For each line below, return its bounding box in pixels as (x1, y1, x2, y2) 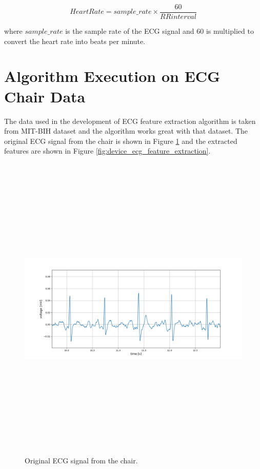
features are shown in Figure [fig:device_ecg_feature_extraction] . (4, 145, 211, 156)
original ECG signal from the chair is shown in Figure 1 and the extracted (4, 135, 237, 146)
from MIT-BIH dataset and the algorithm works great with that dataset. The (4, 125, 248, 136)
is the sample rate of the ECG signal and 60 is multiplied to (65, 26, 254, 36)
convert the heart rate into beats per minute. (4, 35, 146, 46)
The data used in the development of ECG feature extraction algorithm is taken (4, 115, 256, 126)
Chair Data (4, 86, 86, 106)
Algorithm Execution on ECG (4, 66, 221, 87)
